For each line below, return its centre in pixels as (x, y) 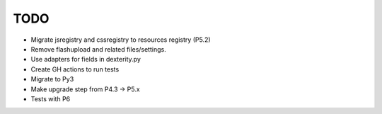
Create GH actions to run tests (75, 69)
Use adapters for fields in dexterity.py (86, 59)
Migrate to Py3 (52, 79)
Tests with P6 (51, 98)
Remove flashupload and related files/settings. (98, 49)
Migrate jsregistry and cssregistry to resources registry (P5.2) (121, 40)
